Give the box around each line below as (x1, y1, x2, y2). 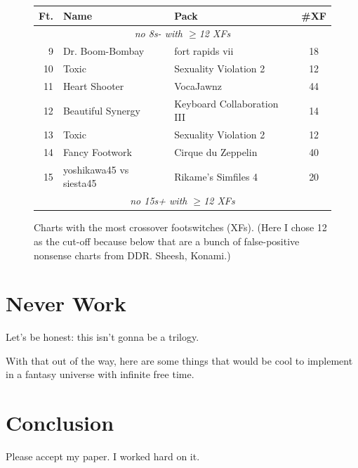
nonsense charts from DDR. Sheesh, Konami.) (34, 247, 231, 262)
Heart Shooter (62, 78, 124, 93)
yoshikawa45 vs (62, 162, 129, 176)
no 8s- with (134, 26, 183, 41)
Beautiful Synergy (62, 103, 140, 117)
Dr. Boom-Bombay (62, 44, 145, 58)
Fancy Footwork (62, 145, 132, 159)
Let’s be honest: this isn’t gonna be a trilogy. (6, 330, 199, 344)
